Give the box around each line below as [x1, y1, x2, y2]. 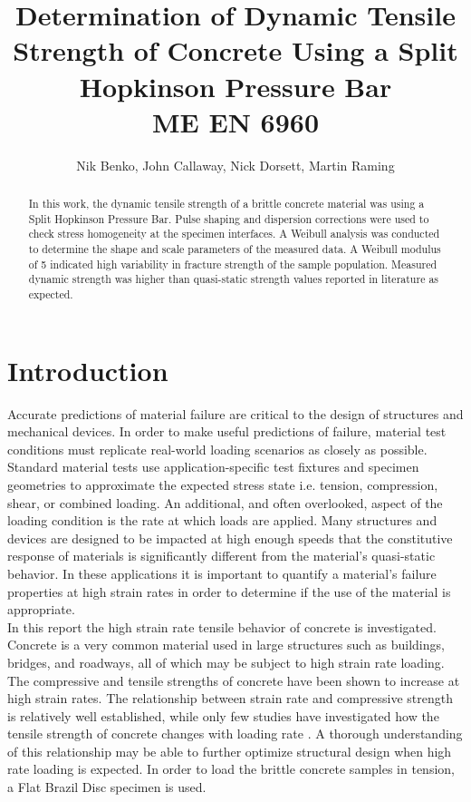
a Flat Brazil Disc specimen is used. [7, 778, 207, 797]
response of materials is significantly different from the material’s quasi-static [7, 546, 436, 565]
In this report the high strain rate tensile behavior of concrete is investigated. [7, 617, 437, 636]
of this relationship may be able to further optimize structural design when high [7, 741, 452, 760]
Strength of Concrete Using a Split [13, 32, 458, 69]
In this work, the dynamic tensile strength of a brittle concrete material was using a [28, 196, 425, 211]
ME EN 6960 [152, 103, 319, 140]
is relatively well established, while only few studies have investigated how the [7, 706, 439, 725]
